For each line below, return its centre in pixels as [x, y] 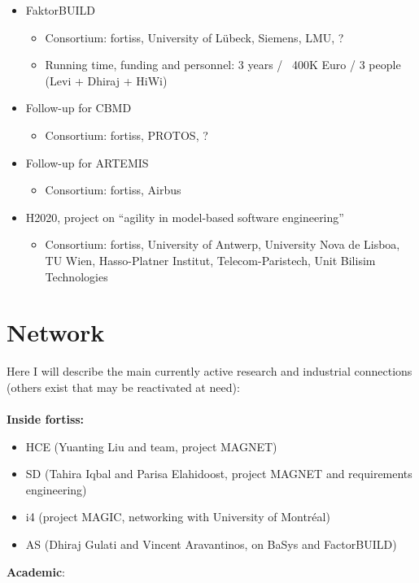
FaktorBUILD [61, 10]
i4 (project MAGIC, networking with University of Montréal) [178, 517]
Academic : [36, 571]
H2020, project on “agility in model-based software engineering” [185, 217]
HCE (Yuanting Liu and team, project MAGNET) [151, 446]
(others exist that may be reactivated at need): [123, 387]
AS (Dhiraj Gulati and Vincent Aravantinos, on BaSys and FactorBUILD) [211, 544]
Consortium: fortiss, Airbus [113, 190]
